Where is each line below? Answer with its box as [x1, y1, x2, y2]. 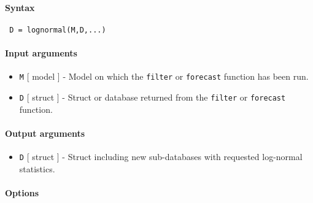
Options [5, 186, 39, 199]
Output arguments [5, 126, 85, 139]
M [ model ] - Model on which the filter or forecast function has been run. [19, 70, 309, 83]
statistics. [19, 162, 55, 175]
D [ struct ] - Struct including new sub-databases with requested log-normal [19, 150, 303, 163]
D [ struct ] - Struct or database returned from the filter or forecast [19, 90, 286, 103]
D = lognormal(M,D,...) [9, 25, 106, 34]
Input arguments [5, 47, 77, 59]
